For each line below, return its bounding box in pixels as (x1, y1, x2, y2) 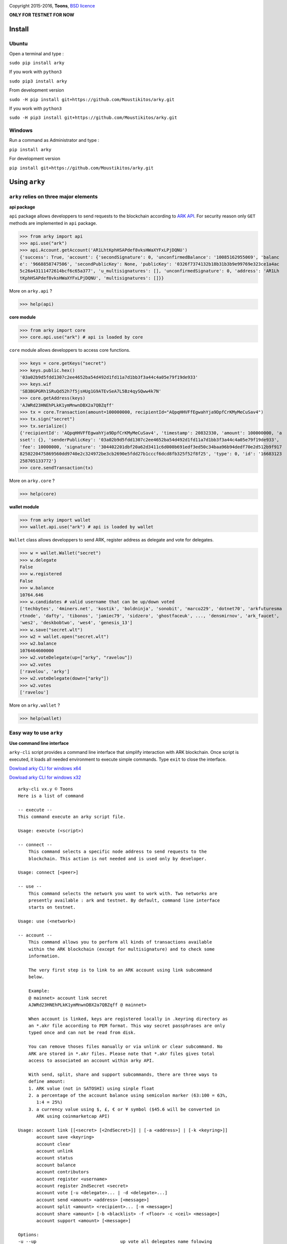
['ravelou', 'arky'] (19, 668, 70, 674)
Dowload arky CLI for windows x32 (9, 774, 82, 781)
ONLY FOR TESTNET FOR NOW (9, 12, 75, 18)
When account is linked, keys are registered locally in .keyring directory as (28, 1016, 228, 1022)
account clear (36, 1141, 71, 1147)
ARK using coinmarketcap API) (36, 1114, 110, 1119)
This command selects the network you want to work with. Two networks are (28, 891, 217, 896)
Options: (18, 1232, 39, 1238)
